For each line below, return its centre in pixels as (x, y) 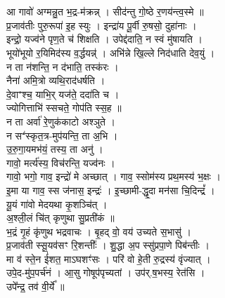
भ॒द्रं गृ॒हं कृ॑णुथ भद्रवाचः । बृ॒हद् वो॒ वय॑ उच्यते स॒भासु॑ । (99, 231)
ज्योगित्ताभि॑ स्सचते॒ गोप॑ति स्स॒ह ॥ (64, 108)
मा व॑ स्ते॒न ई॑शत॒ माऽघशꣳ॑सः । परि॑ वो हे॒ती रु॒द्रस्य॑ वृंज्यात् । (109, 258)
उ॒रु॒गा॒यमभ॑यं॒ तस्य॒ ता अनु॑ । (55, 149)
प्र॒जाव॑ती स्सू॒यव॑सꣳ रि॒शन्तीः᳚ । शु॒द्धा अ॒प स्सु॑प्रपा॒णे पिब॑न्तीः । (108, 245)
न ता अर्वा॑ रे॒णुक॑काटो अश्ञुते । (61, 121)
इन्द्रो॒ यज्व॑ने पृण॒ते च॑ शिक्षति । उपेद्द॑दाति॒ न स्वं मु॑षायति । (105, 39)
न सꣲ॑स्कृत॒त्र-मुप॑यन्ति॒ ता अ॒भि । (62, 135)
